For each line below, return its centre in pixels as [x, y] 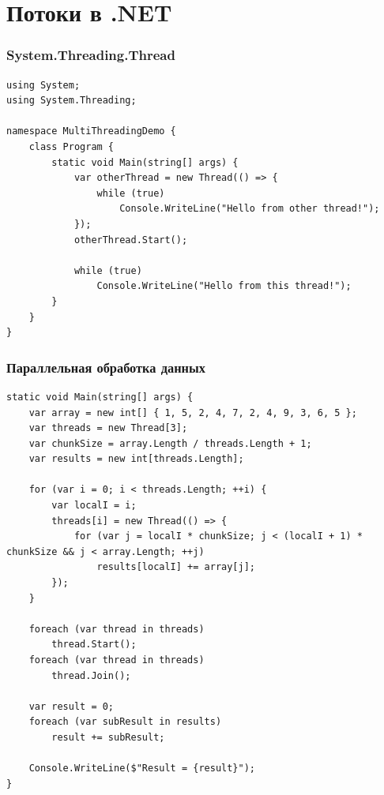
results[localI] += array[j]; [176, 567]
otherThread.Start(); [131, 240]
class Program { [72, 146]
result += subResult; [108, 737]
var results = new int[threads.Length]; [136, 459]
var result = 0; [72, 706]
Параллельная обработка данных [106, 367]
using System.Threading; [72, 101]
